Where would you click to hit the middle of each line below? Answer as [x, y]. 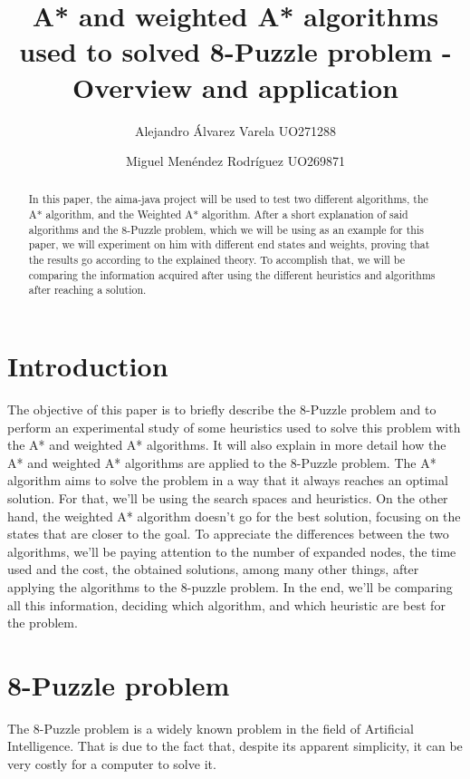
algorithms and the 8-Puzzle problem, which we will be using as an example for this [226, 229]
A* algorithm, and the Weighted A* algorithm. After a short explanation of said [218, 214]
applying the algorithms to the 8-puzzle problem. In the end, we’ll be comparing [230, 586]
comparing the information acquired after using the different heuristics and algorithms [232, 274]
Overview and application [235, 87]
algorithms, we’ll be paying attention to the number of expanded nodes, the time [232, 551]
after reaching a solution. [87, 290]
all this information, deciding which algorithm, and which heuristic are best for [226, 604]
